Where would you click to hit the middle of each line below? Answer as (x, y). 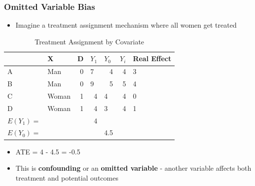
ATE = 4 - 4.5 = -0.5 (48, 151)
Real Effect (152, 58)
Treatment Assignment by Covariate (90, 41)
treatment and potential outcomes (67, 177)
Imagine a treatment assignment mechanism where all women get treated (126, 25)
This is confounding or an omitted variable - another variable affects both (133, 168)
